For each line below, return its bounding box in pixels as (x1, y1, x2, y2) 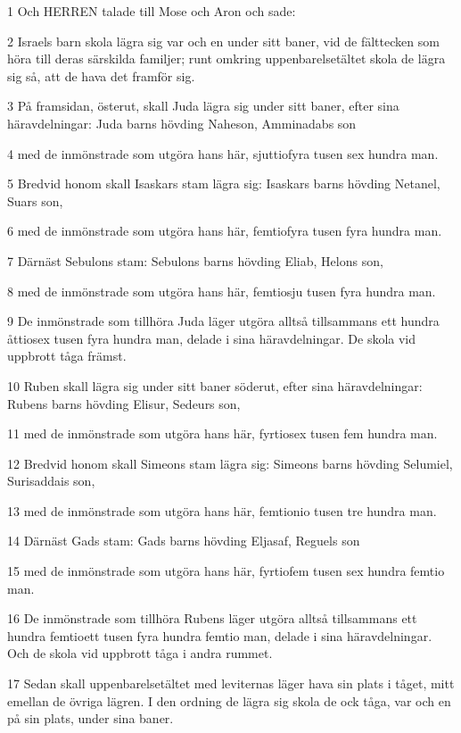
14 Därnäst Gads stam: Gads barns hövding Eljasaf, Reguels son (7, 531, 360, 550)
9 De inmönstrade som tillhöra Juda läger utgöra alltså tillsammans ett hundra (7, 312, 440, 330)
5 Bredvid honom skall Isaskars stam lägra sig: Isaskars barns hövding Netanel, (7, 174, 440, 193)
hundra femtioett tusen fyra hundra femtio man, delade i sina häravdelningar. (7, 626, 432, 645)
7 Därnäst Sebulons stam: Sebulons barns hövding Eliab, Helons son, (7, 251, 383, 270)
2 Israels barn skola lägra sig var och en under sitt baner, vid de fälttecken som (7, 31, 440, 50)
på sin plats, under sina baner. (7, 709, 174, 728)
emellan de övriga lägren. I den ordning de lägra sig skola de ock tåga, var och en (7, 691, 451, 710)
